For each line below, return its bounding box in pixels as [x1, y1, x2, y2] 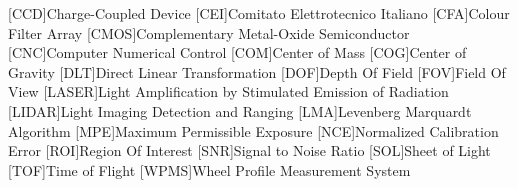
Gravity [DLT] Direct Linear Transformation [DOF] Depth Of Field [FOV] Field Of [8, 61, 506, 82]
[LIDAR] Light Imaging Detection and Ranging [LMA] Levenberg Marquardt [8, 100, 472, 121]
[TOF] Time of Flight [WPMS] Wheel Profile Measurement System [8, 159, 411, 180]
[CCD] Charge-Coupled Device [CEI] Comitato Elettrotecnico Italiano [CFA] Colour [8, 3, 510, 23]
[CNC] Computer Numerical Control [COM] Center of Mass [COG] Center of [8, 42, 467, 63]
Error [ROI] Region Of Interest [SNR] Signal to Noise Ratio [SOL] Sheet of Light [8, 140, 491, 161]
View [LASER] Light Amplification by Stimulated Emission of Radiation [8, 81, 449, 102]
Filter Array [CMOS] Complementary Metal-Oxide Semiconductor [8, 22, 410, 43]
